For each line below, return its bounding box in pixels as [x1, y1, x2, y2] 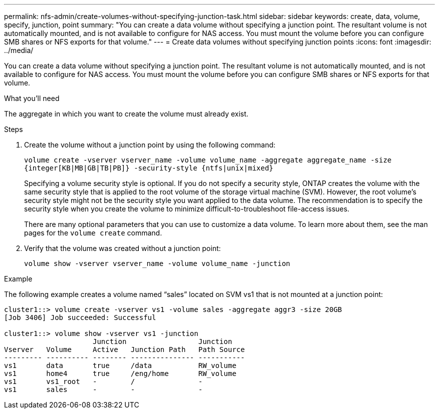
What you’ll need [4, 94, 60, 102]
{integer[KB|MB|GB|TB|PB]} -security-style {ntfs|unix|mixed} [24, 164, 274, 172]
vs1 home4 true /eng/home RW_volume [4, 369, 237, 377]
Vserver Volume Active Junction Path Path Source [4, 345, 245, 353]
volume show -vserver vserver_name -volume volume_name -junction [24, 259, 291, 267]
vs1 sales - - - [4, 385, 203, 393]
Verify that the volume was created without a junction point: [24, 244, 221, 252]
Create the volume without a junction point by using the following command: [24, 140, 276, 149]
